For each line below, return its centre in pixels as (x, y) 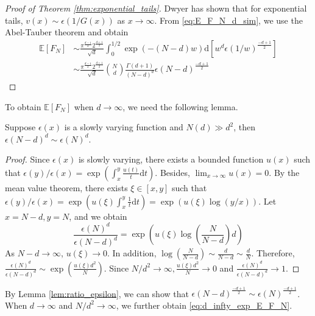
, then (244, 127)
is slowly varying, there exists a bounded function (171, 159)
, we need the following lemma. (180, 106)
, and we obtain (98, 216)
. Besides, (172, 172)
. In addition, (132, 253)
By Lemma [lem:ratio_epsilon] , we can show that (97, 293)
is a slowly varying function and (124, 127)
